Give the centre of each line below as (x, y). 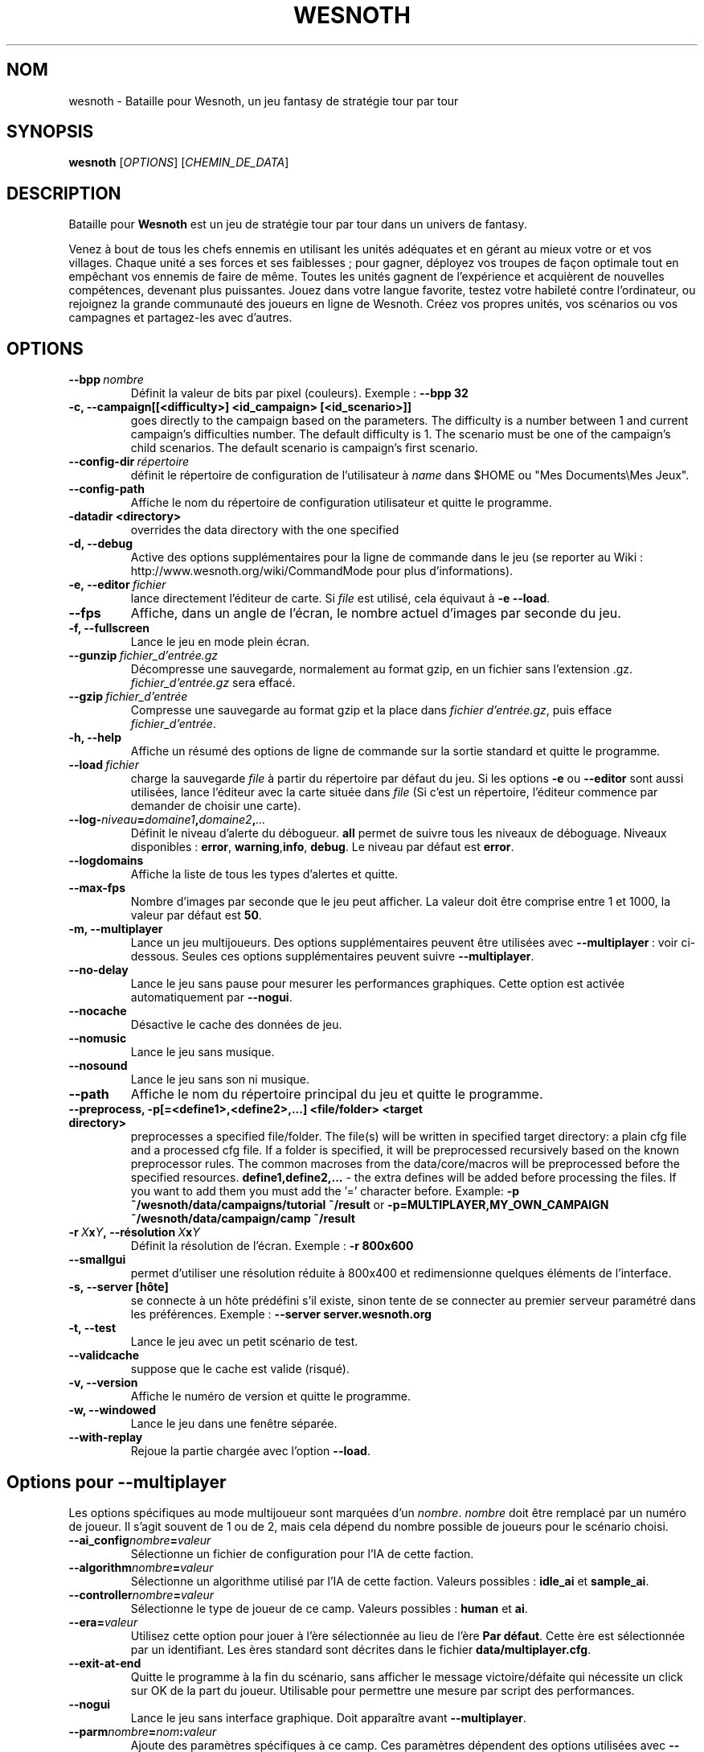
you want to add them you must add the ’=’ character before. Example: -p (325, 1191)
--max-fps (97, 888)
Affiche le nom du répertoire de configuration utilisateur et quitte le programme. (341, 503)
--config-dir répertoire (129, 462)
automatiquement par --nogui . (211, 997)
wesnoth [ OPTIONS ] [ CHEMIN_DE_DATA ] (179, 162)
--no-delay (98, 970)
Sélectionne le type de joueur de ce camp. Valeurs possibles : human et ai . (329, 1608)
